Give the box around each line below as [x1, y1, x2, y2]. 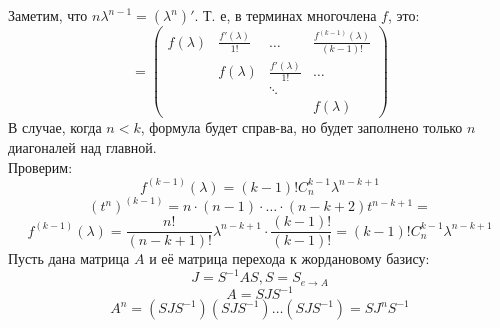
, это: [387, 5, 420, 25]
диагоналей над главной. [8, 137, 157, 157]
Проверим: [8, 156, 73, 177]
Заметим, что [8, 5, 88, 25]
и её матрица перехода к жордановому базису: [149, 248, 430, 269]
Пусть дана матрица [8, 248, 130, 269]
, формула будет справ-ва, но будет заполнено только [140, 117, 463, 138]
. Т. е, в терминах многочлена [194, 5, 377, 25]
